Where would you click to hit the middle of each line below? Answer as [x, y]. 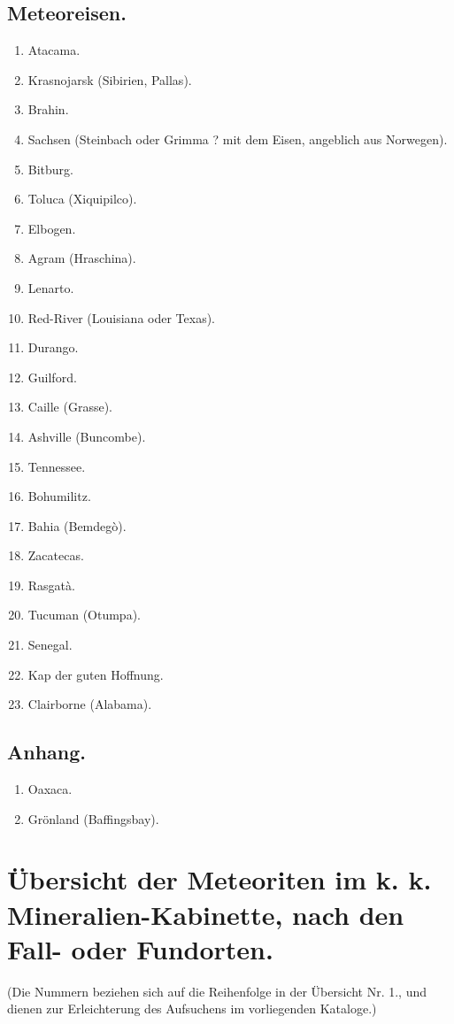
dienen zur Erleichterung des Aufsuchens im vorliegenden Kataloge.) [192, 1009]
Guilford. [52, 377]
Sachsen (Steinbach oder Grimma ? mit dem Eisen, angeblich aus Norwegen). [238, 139]
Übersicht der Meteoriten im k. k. [219, 879]
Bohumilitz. [59, 496]
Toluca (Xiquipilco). [82, 199]
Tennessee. [57, 466]
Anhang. [47, 752]
